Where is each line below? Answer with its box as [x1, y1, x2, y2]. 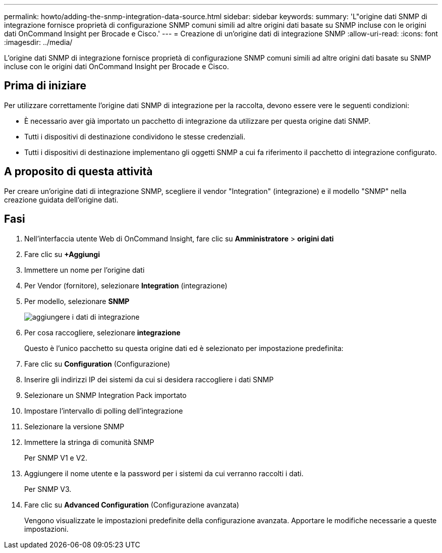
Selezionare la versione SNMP [24, 422, 125, 431]
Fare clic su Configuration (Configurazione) [24, 359, 171, 368]
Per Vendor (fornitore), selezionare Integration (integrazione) [24, 281, 228, 290]
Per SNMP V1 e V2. [24, 453, 87, 462]
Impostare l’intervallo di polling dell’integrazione [24, 406, 183, 415]
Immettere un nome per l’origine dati [24, 265, 145, 274]
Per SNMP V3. [24, 484, 72, 493]
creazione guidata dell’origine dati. [4, 195, 119, 204]
